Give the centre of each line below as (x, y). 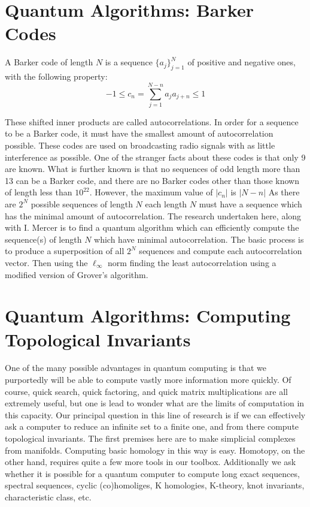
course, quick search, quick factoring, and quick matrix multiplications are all (146, 391)
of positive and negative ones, (241, 62)
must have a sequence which (250, 203)
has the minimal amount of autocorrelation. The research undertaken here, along (153, 215)
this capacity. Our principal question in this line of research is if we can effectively (155, 414)
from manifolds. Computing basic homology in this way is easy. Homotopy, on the (155, 450)
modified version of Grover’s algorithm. (77, 274)
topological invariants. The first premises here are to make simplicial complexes (150, 438)
